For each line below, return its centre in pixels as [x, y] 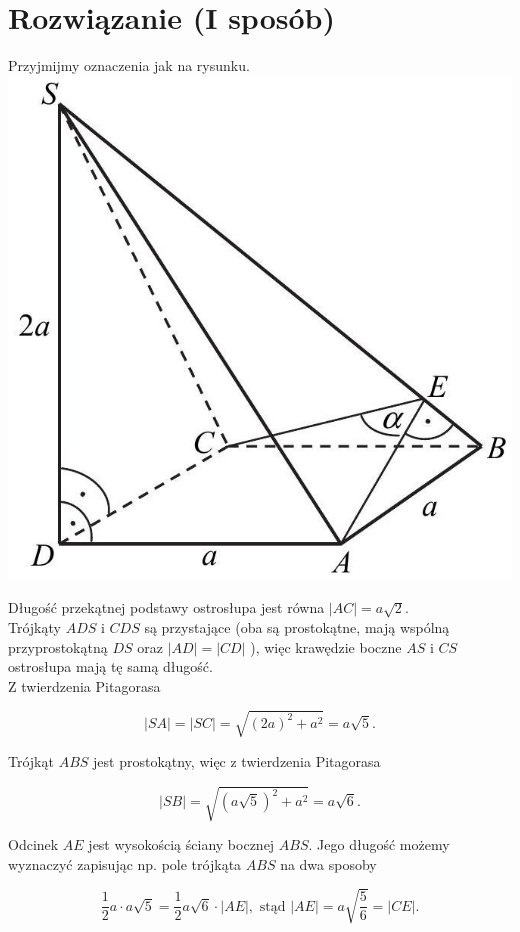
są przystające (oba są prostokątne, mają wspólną [297, 626]
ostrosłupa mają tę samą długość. [110, 666]
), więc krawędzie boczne [326, 646]
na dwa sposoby [328, 863]
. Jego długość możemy [379, 843]
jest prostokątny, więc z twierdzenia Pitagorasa [237, 760]
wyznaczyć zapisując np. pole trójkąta [125, 863]
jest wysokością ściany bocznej [181, 843]
